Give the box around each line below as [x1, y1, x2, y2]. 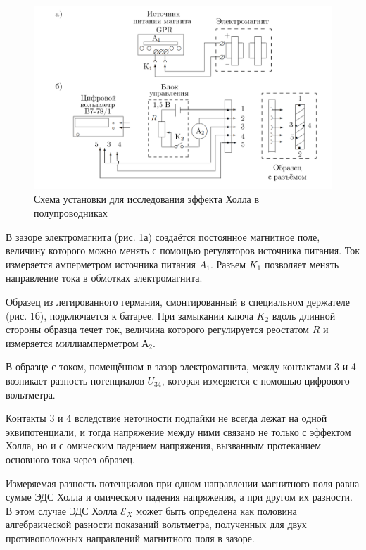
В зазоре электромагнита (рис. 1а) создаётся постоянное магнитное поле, [6, 229, 320, 244]
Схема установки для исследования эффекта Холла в [34, 192, 260, 206]
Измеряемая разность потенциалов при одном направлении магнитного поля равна [6, 475, 360, 490]
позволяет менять [264, 256, 339, 271]
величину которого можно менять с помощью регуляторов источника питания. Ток [6, 243, 360, 258]
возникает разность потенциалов [6, 373, 144, 387]
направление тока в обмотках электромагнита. [6, 270, 203, 285]
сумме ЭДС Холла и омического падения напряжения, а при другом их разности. [6, 489, 353, 504]
